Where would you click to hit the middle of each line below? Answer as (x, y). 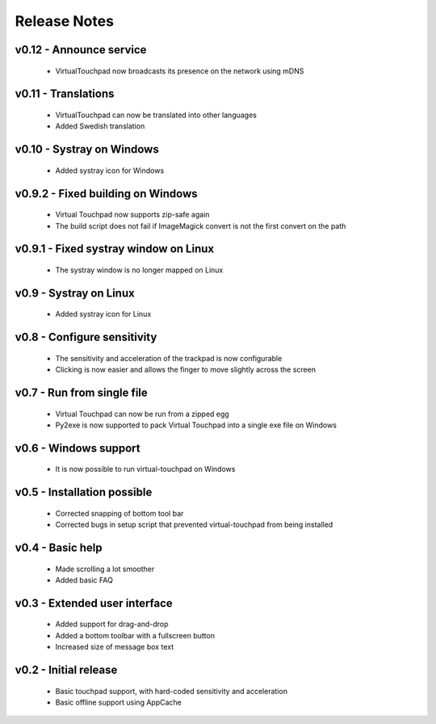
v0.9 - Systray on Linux (75, 293)
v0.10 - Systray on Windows (87, 149)
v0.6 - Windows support (78, 448)
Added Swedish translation (100, 126)
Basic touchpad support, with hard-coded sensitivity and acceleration (172, 691)
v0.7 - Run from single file (82, 392)
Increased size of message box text (114, 647)
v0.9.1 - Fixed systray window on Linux (115, 249)
